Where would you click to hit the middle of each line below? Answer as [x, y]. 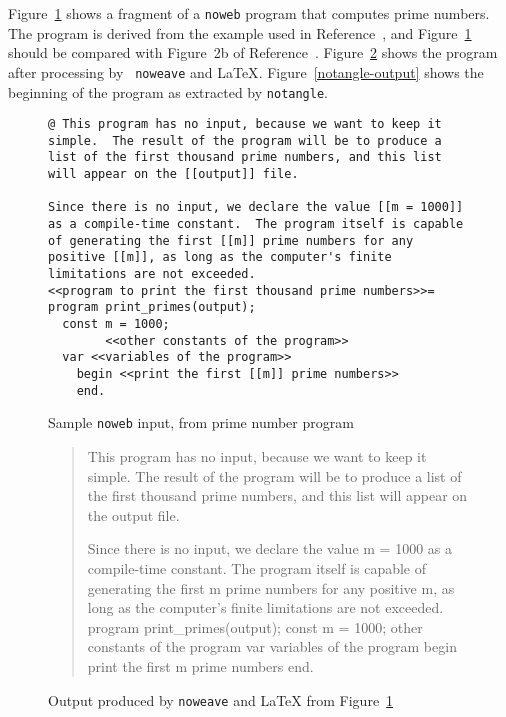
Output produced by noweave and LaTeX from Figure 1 [221, 699]
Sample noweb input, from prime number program [201, 422]
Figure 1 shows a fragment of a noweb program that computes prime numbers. [249, 13]
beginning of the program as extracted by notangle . [168, 91]
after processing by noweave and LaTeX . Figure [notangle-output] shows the [246, 71]
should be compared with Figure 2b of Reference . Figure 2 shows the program [253, 52]
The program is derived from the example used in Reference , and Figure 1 [240, 32]
